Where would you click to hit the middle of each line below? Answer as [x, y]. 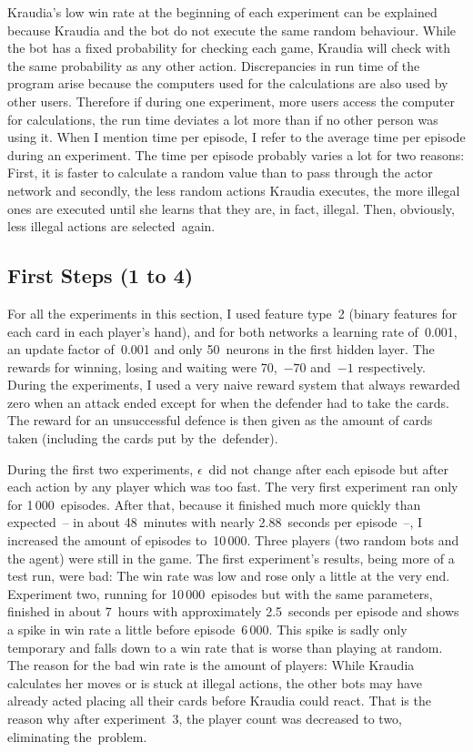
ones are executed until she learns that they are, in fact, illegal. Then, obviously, [231, 208]
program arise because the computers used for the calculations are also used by [228, 83]
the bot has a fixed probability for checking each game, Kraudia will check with [229, 48]
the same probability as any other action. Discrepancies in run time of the [214, 65]
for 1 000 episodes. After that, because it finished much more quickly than [214, 504]
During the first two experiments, [101, 468]
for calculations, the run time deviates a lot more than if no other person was [223, 119]
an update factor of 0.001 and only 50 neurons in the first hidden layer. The [221, 349]
